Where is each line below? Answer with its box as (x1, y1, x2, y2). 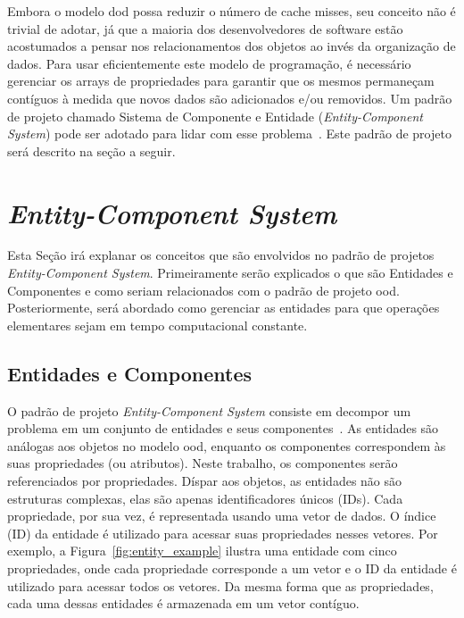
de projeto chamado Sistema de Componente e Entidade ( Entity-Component (7, 106, 424, 125)
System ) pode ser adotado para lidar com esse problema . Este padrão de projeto (7, 124, 452, 143)
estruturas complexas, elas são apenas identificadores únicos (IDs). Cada (7, 489, 403, 507)
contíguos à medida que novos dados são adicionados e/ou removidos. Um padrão (7, 88, 452, 107)
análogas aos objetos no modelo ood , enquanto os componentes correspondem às (7, 436, 446, 455)
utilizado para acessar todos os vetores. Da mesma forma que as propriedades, (7, 576, 434, 595)
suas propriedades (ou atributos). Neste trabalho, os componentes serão (7, 454, 398, 472)
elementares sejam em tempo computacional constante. (7, 315, 308, 334)
